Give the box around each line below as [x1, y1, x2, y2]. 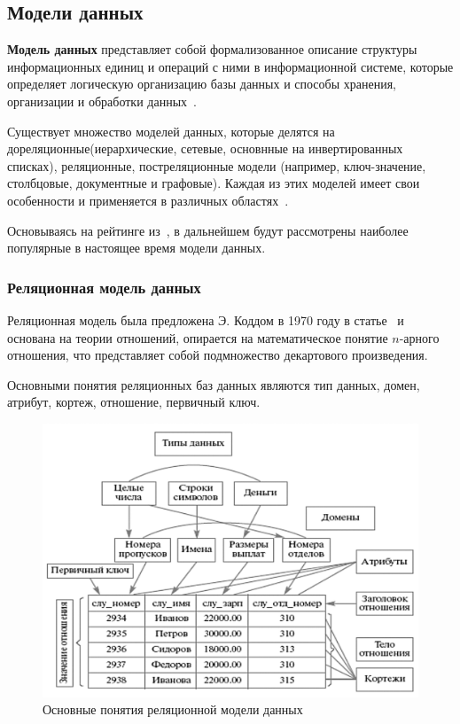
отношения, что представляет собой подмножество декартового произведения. [7, 346, 428, 364]
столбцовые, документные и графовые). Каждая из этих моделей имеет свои [7, 174, 420, 192]
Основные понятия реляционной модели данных [43, 700, 303, 719]
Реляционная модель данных [7, 276, 201, 298]
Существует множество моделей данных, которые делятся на [7, 121, 335, 140]
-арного [399, 328, 440, 346]
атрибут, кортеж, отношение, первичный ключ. [7, 393, 261, 411]
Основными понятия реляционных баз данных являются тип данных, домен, [7, 375, 420, 393]
